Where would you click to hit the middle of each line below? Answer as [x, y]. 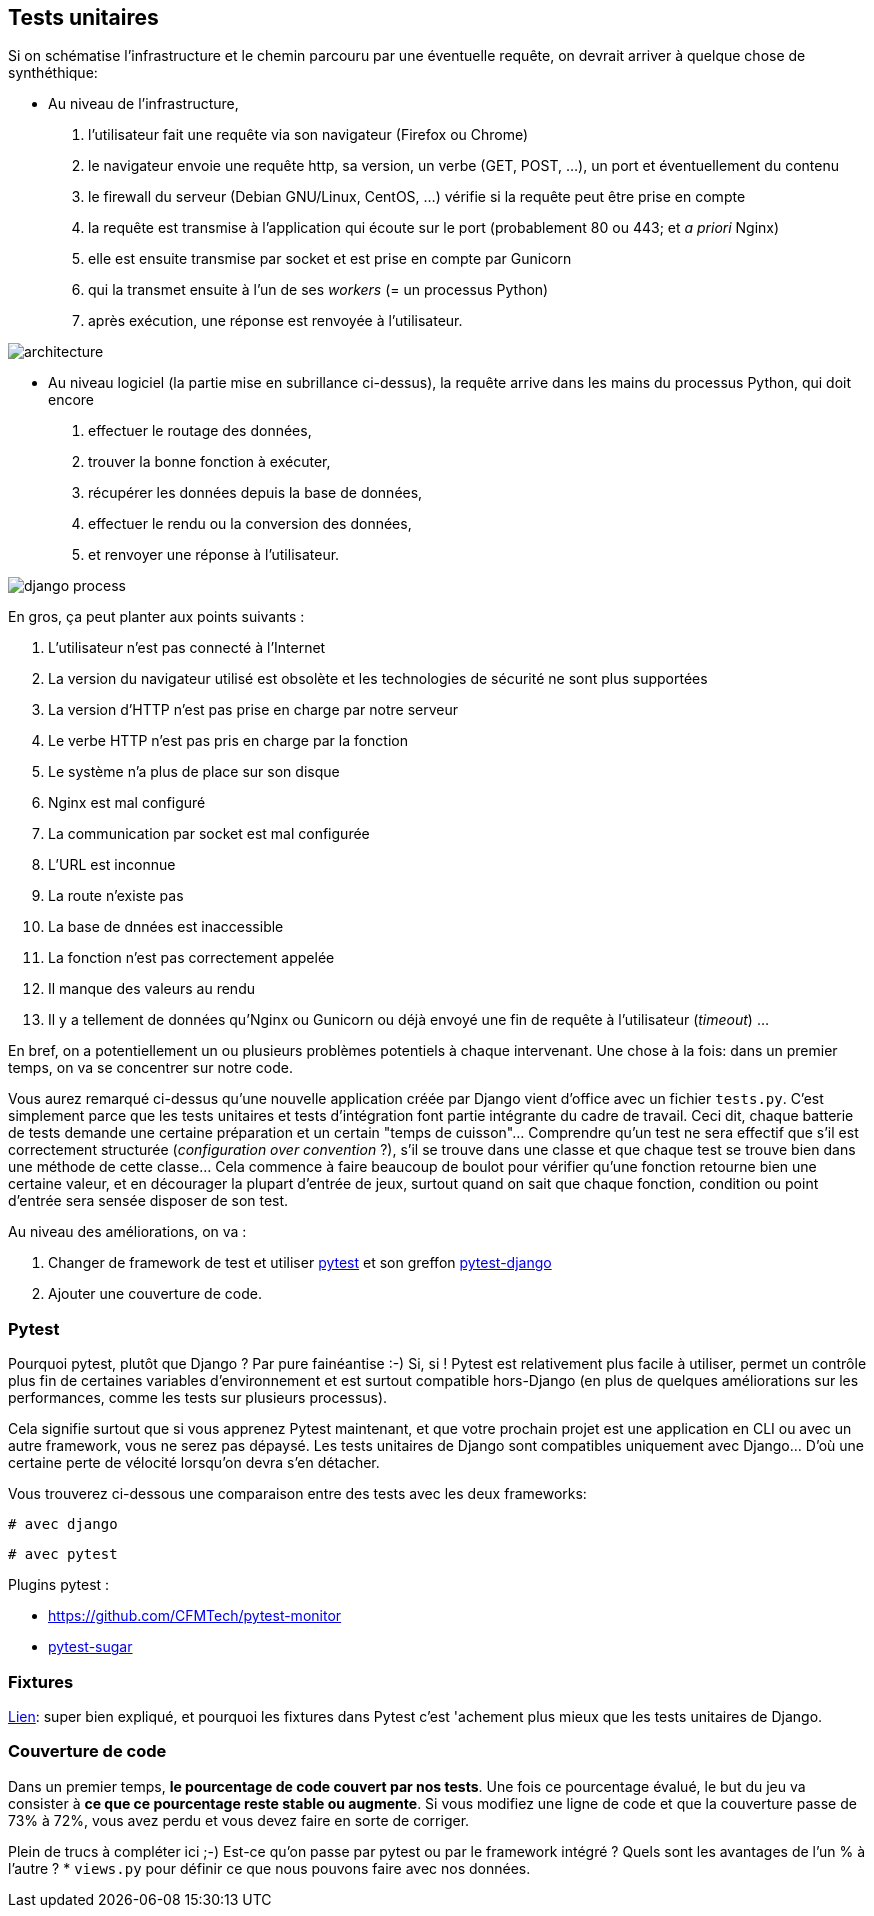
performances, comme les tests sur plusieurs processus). [198, 1398]
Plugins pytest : [59, 1585]
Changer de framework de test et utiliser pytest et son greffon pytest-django [300, 1263]
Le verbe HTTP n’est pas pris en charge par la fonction [228, 741]
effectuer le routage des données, [200, 431]
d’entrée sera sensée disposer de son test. [148, 1201]
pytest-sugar [90, 1647]
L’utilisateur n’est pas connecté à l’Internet [187, 648]
